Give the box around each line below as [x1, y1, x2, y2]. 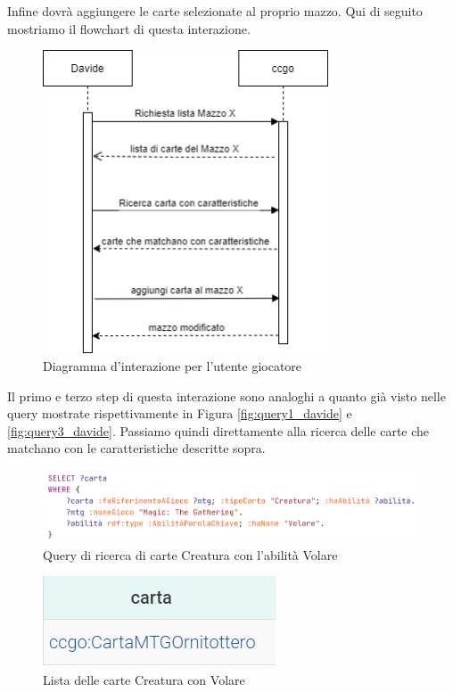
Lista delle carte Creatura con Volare [43, 671, 245, 688]
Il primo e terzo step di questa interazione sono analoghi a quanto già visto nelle [7, 386, 446, 405]
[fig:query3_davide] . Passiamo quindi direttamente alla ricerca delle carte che [7, 421, 430, 440]
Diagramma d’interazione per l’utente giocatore [43, 356, 302, 375]
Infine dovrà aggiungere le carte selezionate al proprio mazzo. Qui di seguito [7, 2, 423, 20]
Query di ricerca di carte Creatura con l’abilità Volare [43, 545, 338, 564]
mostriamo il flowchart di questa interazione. [7, 19, 251, 37]
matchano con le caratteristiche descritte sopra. [7, 439, 266, 457]
